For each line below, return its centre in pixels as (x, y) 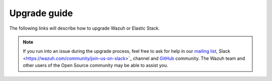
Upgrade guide (41, 13)
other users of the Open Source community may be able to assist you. (95, 65)
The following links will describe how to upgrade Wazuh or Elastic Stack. (85, 28)
